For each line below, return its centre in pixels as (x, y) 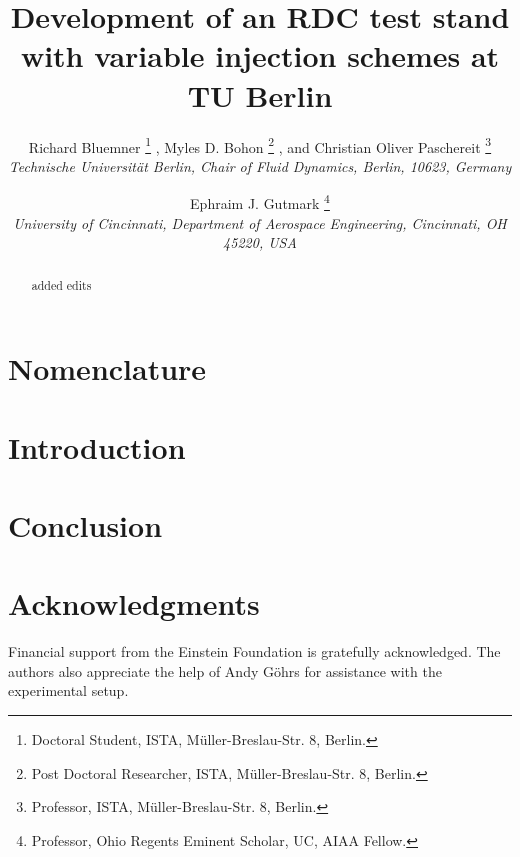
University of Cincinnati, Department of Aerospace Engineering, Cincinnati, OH (260, 222)
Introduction (97, 446)
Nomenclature (107, 368)
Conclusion (85, 524)
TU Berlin (260, 94)
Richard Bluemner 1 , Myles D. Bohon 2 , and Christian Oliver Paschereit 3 (260, 145)
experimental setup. (68, 690)
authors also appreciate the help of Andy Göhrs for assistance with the (225, 670)
